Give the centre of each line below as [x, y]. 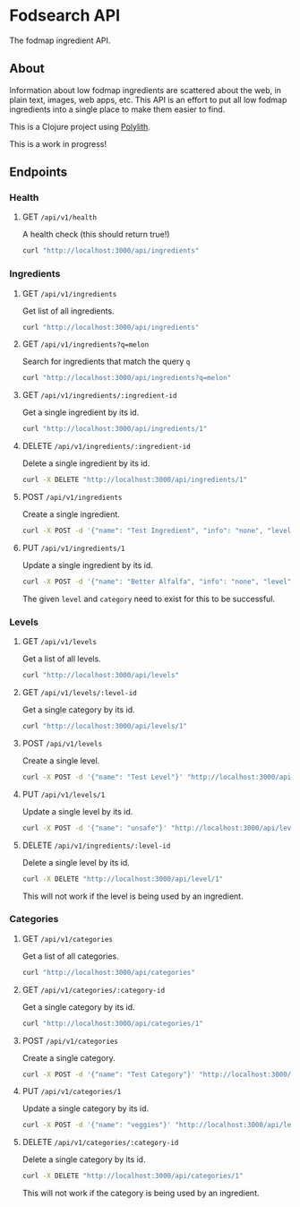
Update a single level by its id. [77, 811]
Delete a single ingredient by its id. [86, 463]
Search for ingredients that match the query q [106, 362]
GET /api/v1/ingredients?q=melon [86, 344]
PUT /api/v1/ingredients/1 [73, 547]
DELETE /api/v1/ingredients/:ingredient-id [106, 446]
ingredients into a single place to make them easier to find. [117, 109]
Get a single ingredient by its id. [81, 412]
